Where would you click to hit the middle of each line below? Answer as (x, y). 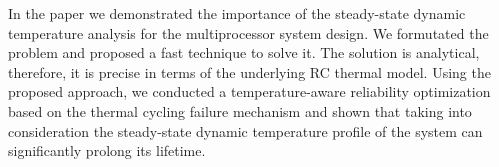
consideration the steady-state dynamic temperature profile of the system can (245, 130)
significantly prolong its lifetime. (107, 150)
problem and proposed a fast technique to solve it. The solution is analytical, (244, 52)
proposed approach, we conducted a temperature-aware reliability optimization (249, 91)
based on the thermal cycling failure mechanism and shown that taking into (240, 110)
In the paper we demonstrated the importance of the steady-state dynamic (237, 13)
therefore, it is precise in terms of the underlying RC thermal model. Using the (249, 71)
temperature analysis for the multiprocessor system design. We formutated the (248, 32)
